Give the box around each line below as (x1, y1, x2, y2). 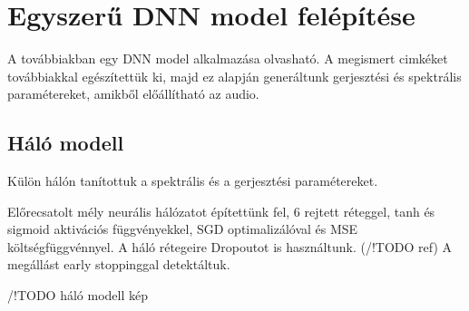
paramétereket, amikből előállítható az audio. (7, 84, 259, 103)
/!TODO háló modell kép (7, 286, 148, 305)
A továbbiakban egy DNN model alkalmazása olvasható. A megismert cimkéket (7, 49, 448, 68)
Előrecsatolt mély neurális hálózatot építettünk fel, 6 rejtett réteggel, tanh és (7, 201, 435, 220)
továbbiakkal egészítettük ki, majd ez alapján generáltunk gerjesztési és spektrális (7, 66, 462, 85)
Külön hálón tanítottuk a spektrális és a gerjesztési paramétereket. (7, 171, 378, 190)
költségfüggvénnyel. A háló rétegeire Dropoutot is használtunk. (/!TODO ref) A (7, 237, 453, 256)
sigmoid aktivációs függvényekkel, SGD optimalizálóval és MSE (7, 219, 358, 238)
